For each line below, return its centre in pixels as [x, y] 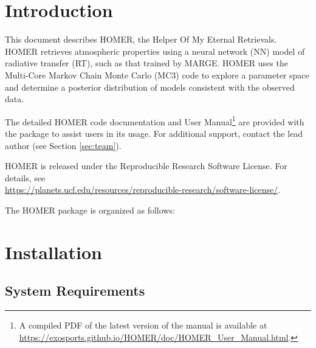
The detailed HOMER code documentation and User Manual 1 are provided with [155, 120]
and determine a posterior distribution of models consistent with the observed [150, 87]
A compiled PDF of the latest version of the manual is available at [143, 325]
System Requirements [75, 291]
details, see [25, 177]
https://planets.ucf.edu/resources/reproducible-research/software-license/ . [143, 190]
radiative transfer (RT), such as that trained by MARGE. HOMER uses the [146, 63]
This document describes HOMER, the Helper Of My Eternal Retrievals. [141, 39]
